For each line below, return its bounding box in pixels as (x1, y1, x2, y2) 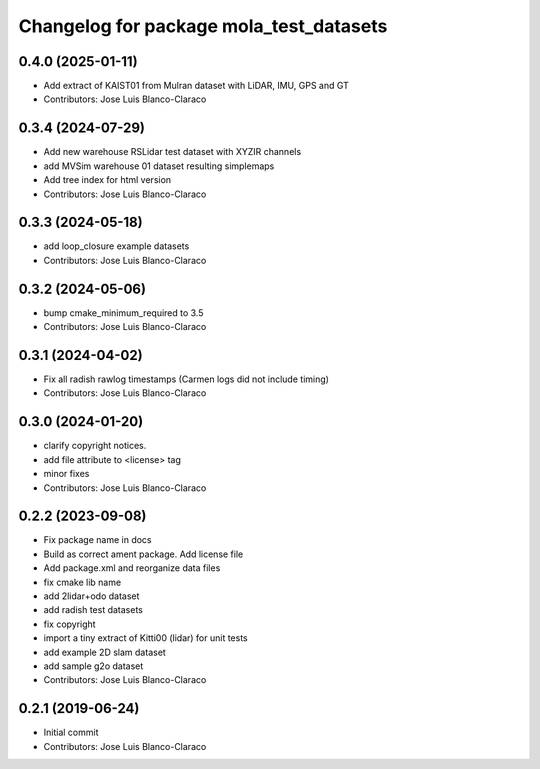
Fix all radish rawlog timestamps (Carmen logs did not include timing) (43, 373, 330, 385)
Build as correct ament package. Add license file (43, 548, 244, 560)
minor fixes (43, 468, 90, 480)
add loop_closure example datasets (43, 240, 190, 252)
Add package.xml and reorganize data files (43, 562, 221, 574)
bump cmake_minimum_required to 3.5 (43, 306, 204, 319)
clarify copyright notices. (43, 440, 147, 452)
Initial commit (43, 726, 99, 739)
